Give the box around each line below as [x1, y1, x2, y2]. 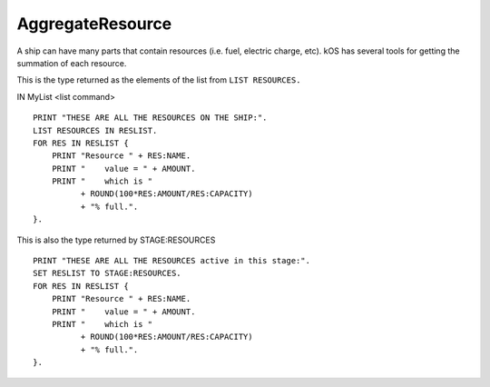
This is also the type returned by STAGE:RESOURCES [16, 234, 216, 245]
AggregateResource [16, 14, 172, 34]
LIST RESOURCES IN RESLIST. [33, 125, 158, 135]
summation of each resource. [16, 57, 127, 68]
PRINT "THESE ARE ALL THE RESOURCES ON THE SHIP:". [33, 113, 268, 123]
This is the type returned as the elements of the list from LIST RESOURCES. [16, 74, 301, 85]
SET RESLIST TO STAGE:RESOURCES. [33, 268, 181, 279]
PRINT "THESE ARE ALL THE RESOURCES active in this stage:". [33, 255, 310, 266]
